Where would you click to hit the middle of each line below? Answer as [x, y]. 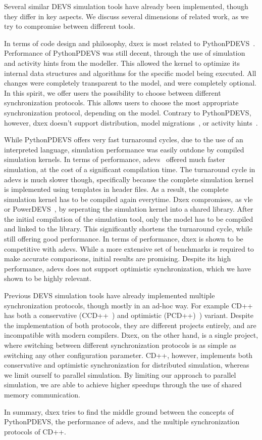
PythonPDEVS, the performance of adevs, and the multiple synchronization [122, 422]
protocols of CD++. [35, 431]
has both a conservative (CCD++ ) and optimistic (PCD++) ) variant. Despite [129, 315]
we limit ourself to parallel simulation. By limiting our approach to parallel [120, 374]
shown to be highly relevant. [48, 278]
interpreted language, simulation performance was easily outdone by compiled [124, 149]
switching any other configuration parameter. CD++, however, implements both [128, 355]
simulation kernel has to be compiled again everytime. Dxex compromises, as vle [128, 199]
